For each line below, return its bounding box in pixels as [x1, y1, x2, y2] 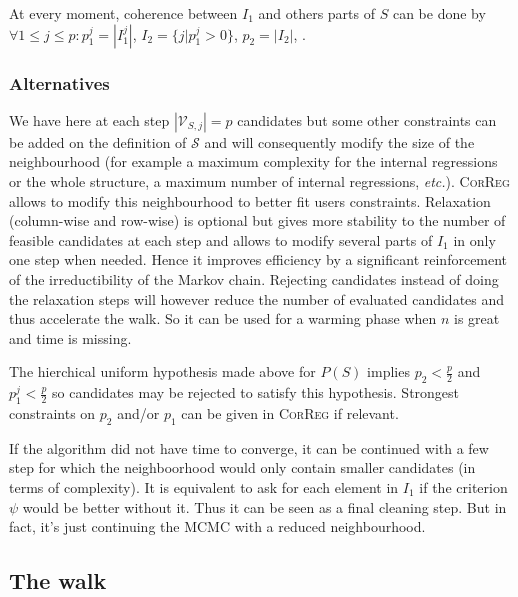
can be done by [392, 3, 486, 23]
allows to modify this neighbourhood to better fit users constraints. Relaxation [9, 190, 491, 211]
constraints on [9, 402, 96, 423]
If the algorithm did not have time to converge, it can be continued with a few [9, 437, 489, 458]
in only [453, 229, 496, 250]
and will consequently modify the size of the [204, 131, 475, 152]
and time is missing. [9, 327, 132, 348]
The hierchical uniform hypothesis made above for [9, 361, 316, 382]
